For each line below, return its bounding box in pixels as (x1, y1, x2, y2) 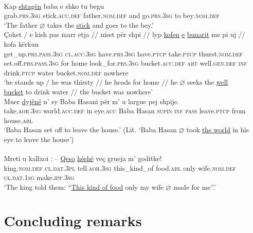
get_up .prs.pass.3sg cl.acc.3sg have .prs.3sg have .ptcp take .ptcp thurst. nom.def (4, 48, 243, 58)
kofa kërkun (4, 38, 39, 49)
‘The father (4, 19, 37, 30)
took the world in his (186, 125, 249, 135)
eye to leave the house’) (4, 134, 74, 144)
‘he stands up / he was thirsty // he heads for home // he (4, 77, 178, 87)
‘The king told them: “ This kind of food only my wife (4, 181, 163, 192)
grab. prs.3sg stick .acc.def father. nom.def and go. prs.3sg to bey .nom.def (4, 10, 220, 20)
